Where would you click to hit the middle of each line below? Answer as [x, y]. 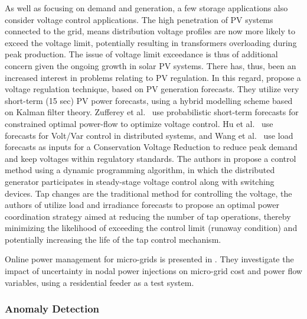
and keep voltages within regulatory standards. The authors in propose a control [151, 158]
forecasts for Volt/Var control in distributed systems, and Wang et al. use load [149, 135]
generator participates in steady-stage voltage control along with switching [140, 181]
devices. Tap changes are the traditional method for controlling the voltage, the [148, 193]
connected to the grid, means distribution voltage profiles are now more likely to [150, 31]
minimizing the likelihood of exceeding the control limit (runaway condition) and [151, 228]
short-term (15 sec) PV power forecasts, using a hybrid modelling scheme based [149, 100]
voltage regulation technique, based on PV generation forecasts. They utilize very [152, 89]
